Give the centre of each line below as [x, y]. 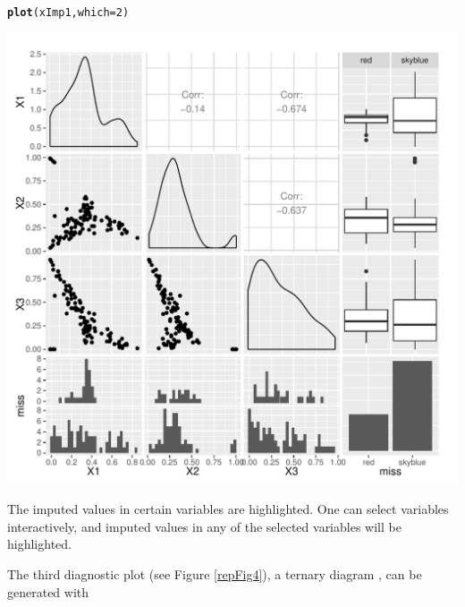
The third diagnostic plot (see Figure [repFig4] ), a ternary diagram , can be [215, 574]
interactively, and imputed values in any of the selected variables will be [204, 526]
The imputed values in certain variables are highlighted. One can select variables [228, 509]
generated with [48, 591]
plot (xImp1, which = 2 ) [68, 13]
